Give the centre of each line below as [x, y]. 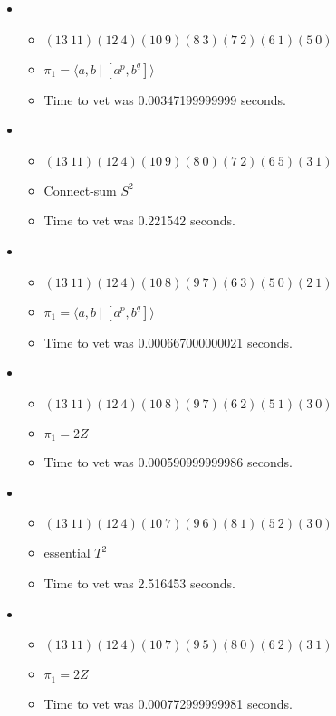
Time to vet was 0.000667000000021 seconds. [168, 342]
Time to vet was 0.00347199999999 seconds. [165, 99]
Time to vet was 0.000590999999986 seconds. [168, 462]
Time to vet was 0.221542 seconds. [139, 220]
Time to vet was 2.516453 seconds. [139, 582]
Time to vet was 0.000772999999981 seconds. [168, 703]
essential [67, 553]
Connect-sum [80, 190]
